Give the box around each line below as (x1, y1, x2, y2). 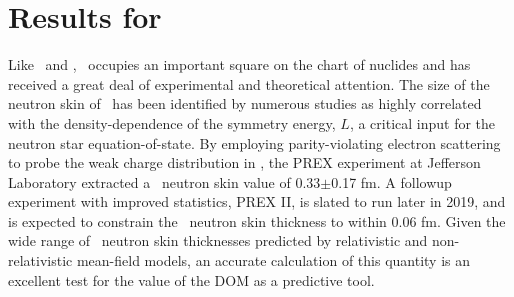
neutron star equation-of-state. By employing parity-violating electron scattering (8, 132, 501, 153)
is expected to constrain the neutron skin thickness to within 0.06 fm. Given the (8, 210, 506, 231)
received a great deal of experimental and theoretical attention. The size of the (8, 73, 490, 94)
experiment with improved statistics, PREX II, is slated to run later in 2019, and (8, 191, 506, 212)
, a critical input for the (349, 112, 496, 133)
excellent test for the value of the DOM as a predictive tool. (8, 269, 375, 290)
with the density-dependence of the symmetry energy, (8, 112, 336, 133)
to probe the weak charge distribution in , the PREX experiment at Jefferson (8, 152, 481, 173)
